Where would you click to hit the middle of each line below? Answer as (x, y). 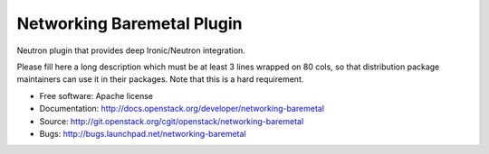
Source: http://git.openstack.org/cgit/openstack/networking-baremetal (172, 121)
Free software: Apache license (96, 95)
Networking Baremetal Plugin (130, 23)
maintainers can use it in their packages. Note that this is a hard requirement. (160, 79)
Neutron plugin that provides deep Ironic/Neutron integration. (131, 50)
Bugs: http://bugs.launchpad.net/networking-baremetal (143, 133)
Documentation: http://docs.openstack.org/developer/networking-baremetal (182, 109)
